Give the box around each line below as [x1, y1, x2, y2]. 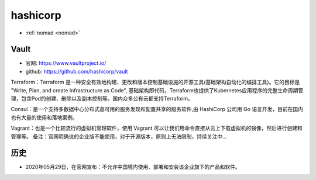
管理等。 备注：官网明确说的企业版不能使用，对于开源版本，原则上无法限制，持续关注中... [11, 133, 228, 140]
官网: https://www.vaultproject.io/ [25, 60, 107, 67]
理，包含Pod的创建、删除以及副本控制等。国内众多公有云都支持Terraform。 [11, 95, 193, 102]
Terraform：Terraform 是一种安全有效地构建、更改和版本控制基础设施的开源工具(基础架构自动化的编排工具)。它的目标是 [11, 79, 300, 86]
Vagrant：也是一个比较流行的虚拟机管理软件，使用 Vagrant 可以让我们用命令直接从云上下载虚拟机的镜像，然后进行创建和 [11, 124, 303, 131]
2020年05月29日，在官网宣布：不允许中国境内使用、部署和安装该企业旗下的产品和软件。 [25, 164, 241, 171]
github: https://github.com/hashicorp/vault [25, 68, 128, 75]
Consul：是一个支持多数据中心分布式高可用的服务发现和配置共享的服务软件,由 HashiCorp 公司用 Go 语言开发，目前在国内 [11, 106, 304, 113]
